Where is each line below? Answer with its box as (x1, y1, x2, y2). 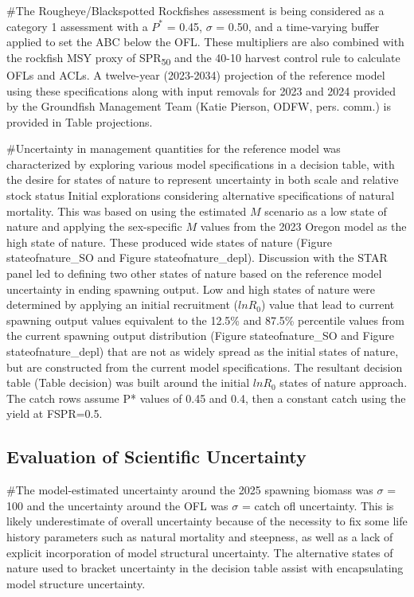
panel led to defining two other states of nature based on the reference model (6, 265, 382, 282)
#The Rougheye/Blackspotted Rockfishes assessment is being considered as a (6, 2, 385, 18)
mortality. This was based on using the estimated (6, 202, 247, 219)
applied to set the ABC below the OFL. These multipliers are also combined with (6, 33, 404, 50)
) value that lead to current (260, 296, 395, 313)
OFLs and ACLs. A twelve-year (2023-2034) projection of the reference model (6, 66, 385, 83)
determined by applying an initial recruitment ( (6, 296, 239, 313)
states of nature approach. (279, 374, 408, 391)
